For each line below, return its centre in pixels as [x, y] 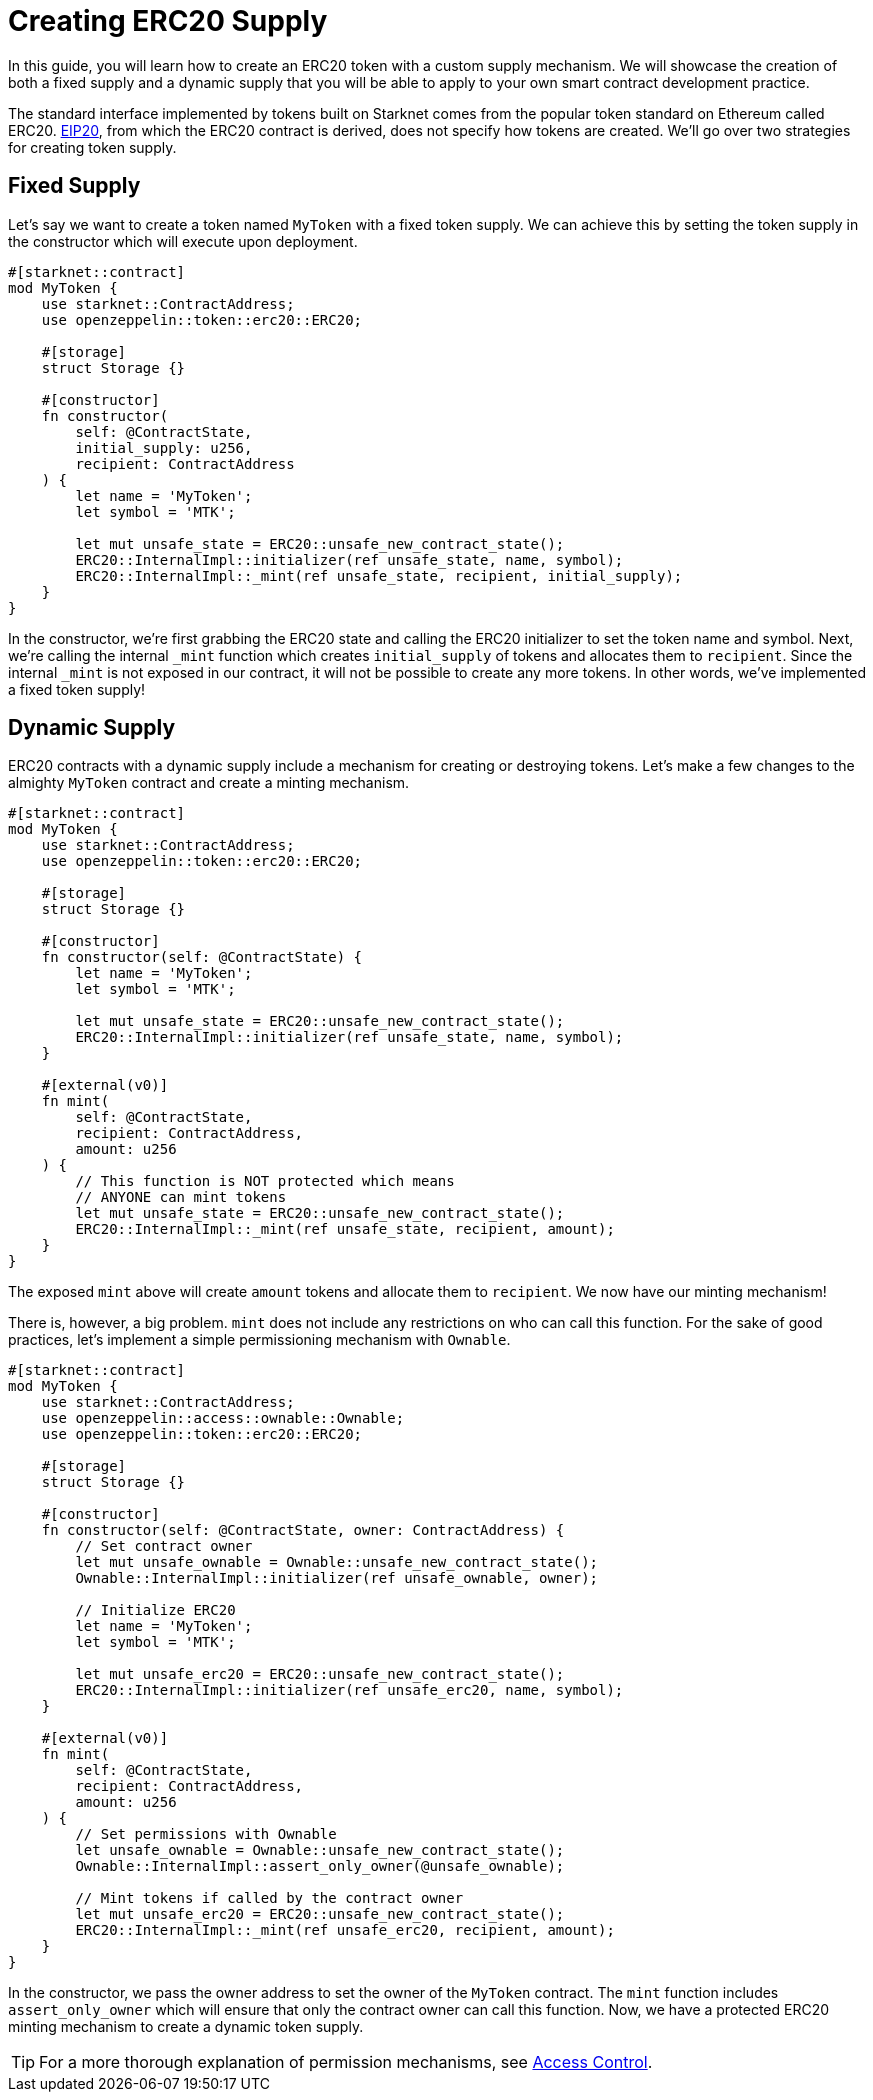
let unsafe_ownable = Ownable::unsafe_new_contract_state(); [320, 1850]
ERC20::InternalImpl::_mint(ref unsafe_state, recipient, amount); [345, 1229]
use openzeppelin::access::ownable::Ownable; [223, 1418]
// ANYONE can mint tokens [181, 1197]
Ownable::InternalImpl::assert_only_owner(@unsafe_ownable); [320, 1866]
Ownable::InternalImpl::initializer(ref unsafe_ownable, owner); [337, 1578]
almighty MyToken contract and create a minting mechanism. [209, 783]
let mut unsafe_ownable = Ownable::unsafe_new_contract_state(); [337, 1562]
